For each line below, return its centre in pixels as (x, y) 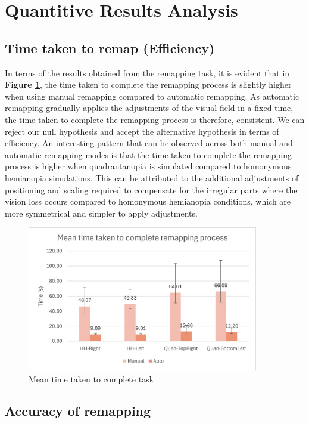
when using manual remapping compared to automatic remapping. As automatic (152, 96)
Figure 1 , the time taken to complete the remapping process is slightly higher (148, 84)
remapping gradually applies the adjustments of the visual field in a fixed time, (149, 108)
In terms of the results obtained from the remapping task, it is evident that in (147, 72)
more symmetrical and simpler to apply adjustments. (101, 213)
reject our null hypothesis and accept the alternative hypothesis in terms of (142, 131)
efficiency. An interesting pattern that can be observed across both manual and (149, 143)
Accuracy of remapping (78, 411)
